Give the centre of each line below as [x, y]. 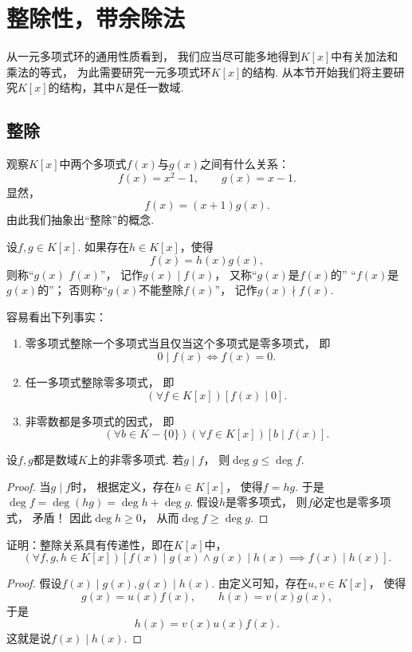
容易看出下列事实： [57, 316]
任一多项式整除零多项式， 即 [100, 381]
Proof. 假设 [34, 583]
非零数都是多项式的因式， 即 [100, 420]
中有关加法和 [365, 56]
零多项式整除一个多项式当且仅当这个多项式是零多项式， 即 [178, 343]
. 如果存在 [104, 246]
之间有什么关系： [245, 164]
